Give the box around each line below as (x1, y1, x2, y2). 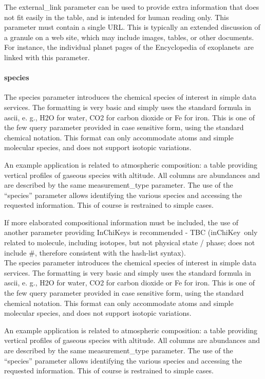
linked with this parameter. (4, 51, 90, 62)
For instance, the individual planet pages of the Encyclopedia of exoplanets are (4, 42, 254, 52)
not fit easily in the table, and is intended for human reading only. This (4, 11, 229, 22)
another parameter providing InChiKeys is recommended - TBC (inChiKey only (4, 227, 258, 238)
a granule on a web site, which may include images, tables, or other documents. (4, 31, 254, 42)
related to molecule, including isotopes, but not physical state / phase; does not (4, 237, 255, 248)
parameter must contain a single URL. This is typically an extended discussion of (4, 22, 260, 32)
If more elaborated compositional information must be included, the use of (4, 216, 239, 227)
